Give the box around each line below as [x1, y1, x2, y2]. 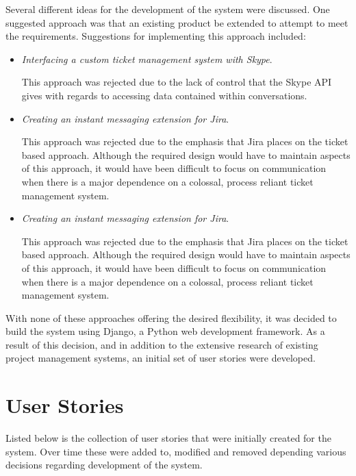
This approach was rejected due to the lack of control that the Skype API [21, 75, 332, 89]
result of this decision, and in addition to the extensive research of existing [5, 337, 318, 351]
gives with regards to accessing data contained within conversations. [21, 88, 307, 102]
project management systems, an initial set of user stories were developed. [5, 351, 316, 365]
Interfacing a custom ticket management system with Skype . [21, 51, 272, 66]
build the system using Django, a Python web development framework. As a [5, 324, 325, 338]
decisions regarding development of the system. [5, 458, 203, 472]
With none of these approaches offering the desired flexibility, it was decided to [5, 310, 337, 325]
